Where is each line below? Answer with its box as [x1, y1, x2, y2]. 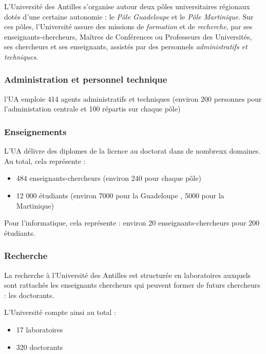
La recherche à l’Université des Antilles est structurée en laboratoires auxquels [4, 269, 251, 280]
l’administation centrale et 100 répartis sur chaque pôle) [4, 103, 181, 114]
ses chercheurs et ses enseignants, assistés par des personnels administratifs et [4, 41, 248, 52]
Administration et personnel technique [4, 73, 167, 86]
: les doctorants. [4, 289, 54, 300]
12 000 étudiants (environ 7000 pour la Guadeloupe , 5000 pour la [16, 190, 224, 200]
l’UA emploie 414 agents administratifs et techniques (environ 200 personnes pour [4, 93, 262, 104]
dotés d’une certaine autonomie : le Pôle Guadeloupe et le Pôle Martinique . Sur [4, 11, 254, 22]
